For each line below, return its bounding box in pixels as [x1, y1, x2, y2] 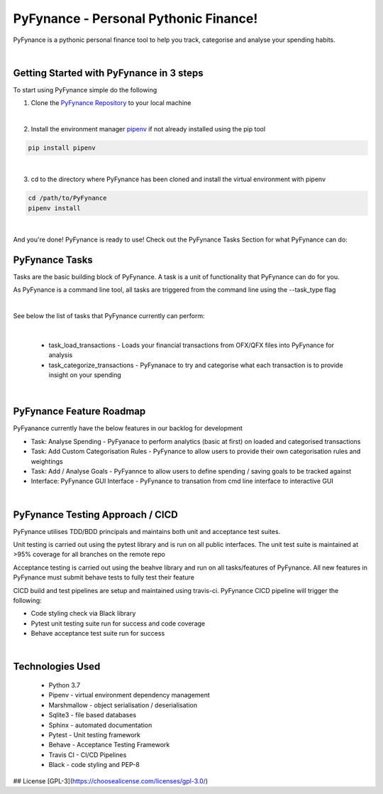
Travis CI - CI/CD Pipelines [48, 750, 127, 759]
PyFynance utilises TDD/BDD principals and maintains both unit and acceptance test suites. [13, 527, 281, 535]
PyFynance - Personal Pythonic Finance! [13, 11, 258, 26]
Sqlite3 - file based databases [48, 711, 137, 719]
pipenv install [28, 204, 81, 212]
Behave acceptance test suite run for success [30, 629, 165, 638]
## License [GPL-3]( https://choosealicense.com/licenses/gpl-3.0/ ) [13, 776, 209, 785]
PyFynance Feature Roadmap [13, 406, 146, 418]
